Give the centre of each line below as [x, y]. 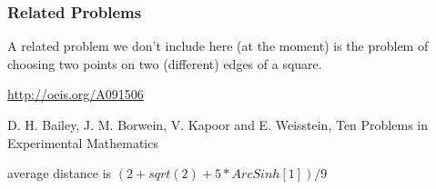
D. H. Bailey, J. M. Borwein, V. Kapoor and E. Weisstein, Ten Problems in [218, 124]
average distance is [60, 173]
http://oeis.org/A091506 [76, 94]
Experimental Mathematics [83, 142]
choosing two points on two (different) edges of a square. [165, 63]
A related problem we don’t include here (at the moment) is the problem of [218, 46]
